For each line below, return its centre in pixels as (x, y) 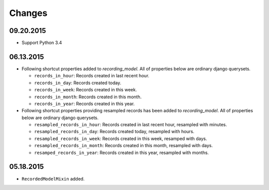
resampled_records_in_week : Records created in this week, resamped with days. (121, 138)
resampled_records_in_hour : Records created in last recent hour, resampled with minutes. (131, 125)
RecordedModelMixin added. (53, 179)
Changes (28, 13)
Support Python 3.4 (42, 43)
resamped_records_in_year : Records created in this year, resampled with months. (122, 153)
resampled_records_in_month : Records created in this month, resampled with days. (124, 146)
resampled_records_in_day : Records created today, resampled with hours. (114, 132)
